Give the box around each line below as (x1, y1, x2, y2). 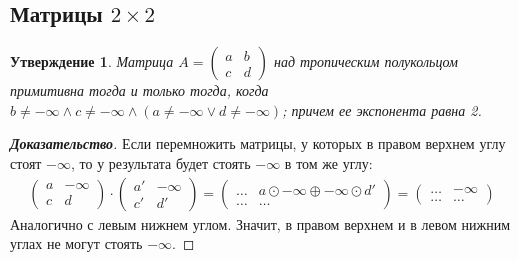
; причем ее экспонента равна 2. (282, 99, 482, 120)
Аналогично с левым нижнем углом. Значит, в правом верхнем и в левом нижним (10, 213, 510, 234)
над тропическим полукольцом (273, 51, 459, 72)
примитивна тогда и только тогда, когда (10, 80, 269, 101)
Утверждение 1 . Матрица (10, 51, 174, 72)
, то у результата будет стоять (71, 152, 251, 173)
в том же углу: (284, 152, 373, 173)
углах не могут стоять (10, 233, 143, 254)
